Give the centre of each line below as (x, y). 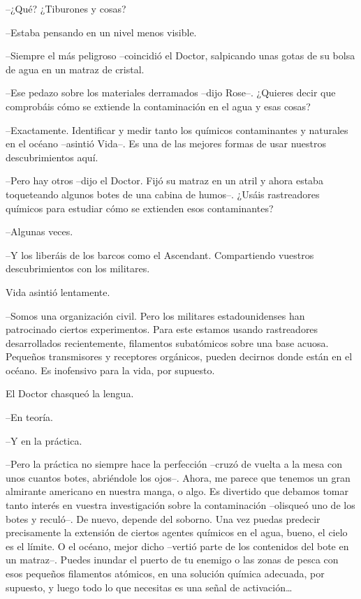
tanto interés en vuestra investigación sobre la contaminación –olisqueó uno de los (180, 505)
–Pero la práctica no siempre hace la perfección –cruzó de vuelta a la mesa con (174, 464)
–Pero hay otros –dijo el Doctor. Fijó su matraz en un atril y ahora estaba (164, 180)
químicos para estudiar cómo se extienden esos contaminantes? (140, 208)
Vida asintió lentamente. (58, 291)
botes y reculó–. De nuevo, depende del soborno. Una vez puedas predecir (163, 518)
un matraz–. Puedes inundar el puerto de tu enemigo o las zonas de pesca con (172, 560)
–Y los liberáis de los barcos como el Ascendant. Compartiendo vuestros (160, 254)
